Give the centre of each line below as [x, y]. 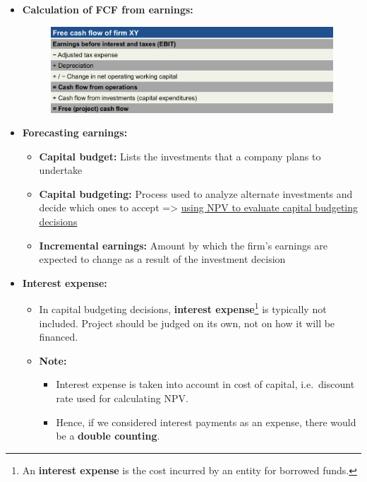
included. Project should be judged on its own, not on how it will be [187, 323]
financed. [59, 337]
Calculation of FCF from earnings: [108, 9]
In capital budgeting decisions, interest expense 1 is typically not [183, 308]
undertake [61, 170]
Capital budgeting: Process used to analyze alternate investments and [196, 193]
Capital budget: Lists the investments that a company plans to [180, 156]
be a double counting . [108, 436]
